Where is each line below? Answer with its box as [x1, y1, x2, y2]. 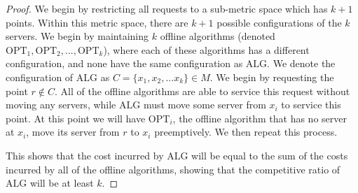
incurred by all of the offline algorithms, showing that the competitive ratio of [6, 162, 340, 176]
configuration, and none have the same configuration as [6, 56, 243, 71]
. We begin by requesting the [209, 69, 334, 84]
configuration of [6, 69, 74, 84]
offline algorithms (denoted [160, 29, 275, 43]
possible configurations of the [216, 15, 342, 29]
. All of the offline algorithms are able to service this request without [55, 83, 350, 98]
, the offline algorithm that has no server [172, 110, 347, 125]
